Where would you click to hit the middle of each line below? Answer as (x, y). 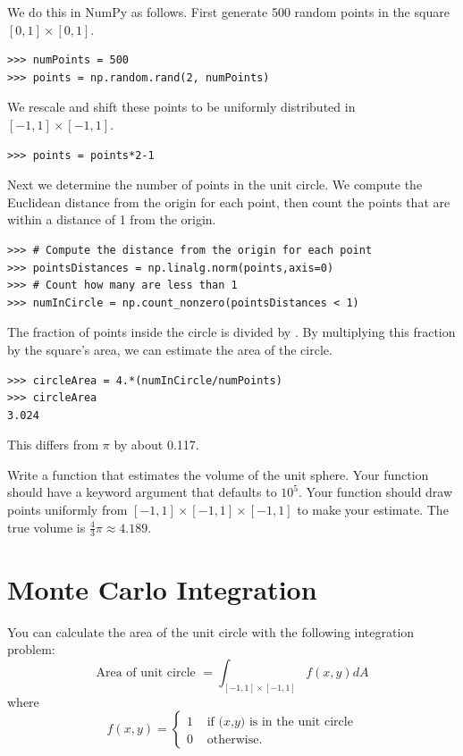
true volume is (46, 527)
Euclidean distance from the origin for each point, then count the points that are (229, 202)
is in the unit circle (301, 722)
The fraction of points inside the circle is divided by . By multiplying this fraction (231, 332)
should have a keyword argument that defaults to (142, 492)
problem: (31, 649)
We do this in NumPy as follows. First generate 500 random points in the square (228, 12)
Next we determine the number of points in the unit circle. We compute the (215, 185)
